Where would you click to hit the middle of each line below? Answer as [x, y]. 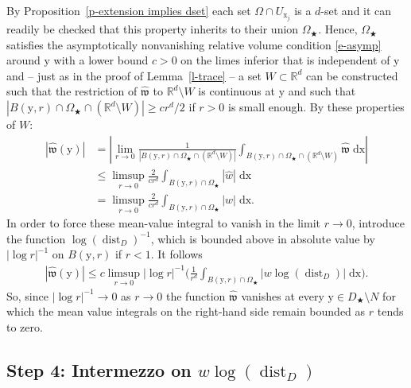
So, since [27, 295]
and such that [322, 91]
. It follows [176, 254]
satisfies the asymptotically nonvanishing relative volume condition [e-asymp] [194, 44]
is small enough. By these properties [316, 107]
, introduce [378, 223]
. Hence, [338, 29]
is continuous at [237, 91]
